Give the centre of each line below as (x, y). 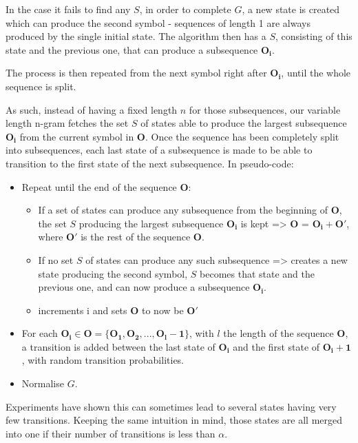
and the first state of (276, 346)
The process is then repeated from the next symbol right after (136, 73)
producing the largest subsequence (151, 223)
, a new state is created (291, 9)
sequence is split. (41, 86)
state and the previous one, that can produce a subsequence (132, 49)
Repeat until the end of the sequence (99, 186)
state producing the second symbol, (113, 273)
